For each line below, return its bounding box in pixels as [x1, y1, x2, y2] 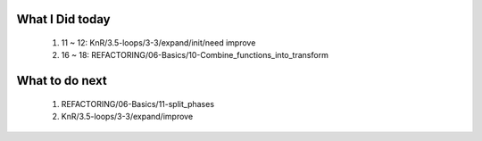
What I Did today [16, 12, 111, 27]
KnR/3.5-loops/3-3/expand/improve [61, 112, 194, 122]
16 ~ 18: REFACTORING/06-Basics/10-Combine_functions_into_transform [61, 50, 329, 61]
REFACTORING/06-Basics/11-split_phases [61, 98, 214, 109]
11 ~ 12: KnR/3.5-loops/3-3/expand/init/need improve [61, 37, 256, 48]
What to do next [16, 73, 107, 88]
